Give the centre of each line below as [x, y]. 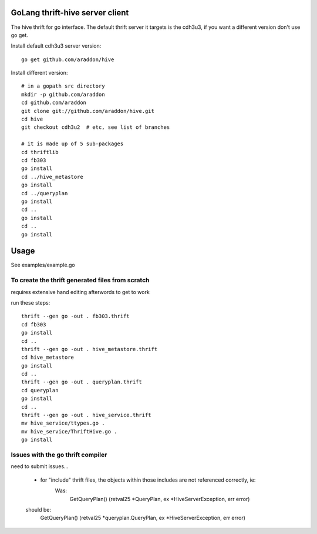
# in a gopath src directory [63, 86]
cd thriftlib [40, 152]
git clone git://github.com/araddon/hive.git [88, 111]
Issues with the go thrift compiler [59, 455]
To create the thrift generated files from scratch [80, 281]
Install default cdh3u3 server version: [56, 46]
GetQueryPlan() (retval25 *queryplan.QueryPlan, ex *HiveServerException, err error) [143, 518]
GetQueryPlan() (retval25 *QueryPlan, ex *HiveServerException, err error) [160, 499]
